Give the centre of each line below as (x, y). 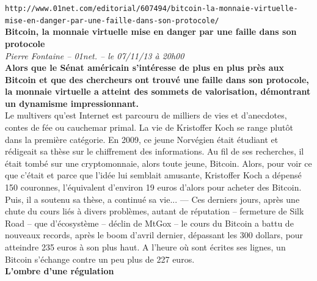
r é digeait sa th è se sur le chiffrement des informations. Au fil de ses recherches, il (155, 151)
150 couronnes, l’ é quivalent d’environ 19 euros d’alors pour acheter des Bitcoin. (153, 187)
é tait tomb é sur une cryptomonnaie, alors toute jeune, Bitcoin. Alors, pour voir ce (158, 163)
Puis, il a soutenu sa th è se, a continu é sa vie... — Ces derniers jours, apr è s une (152, 199)
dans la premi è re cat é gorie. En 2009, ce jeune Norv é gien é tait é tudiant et (142, 139)
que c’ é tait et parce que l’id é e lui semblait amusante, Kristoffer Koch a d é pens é (153, 175)
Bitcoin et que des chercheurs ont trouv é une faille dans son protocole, (157, 79)
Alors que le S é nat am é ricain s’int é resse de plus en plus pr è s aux (145, 68)
